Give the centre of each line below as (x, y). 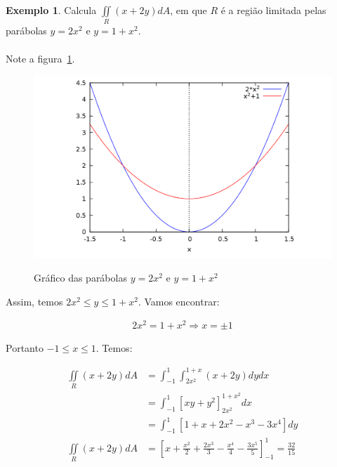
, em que (189, 10)
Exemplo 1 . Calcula (51, 10)
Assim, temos (34, 301)
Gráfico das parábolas (80, 278)
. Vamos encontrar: (179, 301)
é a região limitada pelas (273, 10)
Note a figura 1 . (40, 58)
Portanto (25, 348)
